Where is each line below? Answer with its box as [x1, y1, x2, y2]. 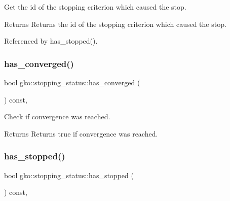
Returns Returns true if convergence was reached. [4, 128, 158, 139]
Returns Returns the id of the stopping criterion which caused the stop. [4, 18, 226, 29]
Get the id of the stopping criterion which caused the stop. [4, 2, 186, 12]
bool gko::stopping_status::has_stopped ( [4, 170, 134, 180]
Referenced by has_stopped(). [4, 36, 98, 46]
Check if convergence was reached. [4, 111, 110, 122]
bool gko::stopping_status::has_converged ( [4, 77, 140, 87]
